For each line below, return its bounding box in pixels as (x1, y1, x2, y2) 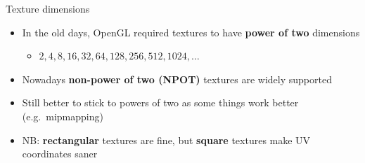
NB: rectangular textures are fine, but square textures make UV (22, 132, 311, 147)
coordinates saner (22, 146, 98, 161)
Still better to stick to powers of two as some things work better (22, 95, 299, 110)
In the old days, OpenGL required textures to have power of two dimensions (22, 24, 360, 39)
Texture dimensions (6, 1, 90, 15)
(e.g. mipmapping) (22, 108, 103, 123)
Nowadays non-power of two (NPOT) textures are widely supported (22, 71, 332, 86)
